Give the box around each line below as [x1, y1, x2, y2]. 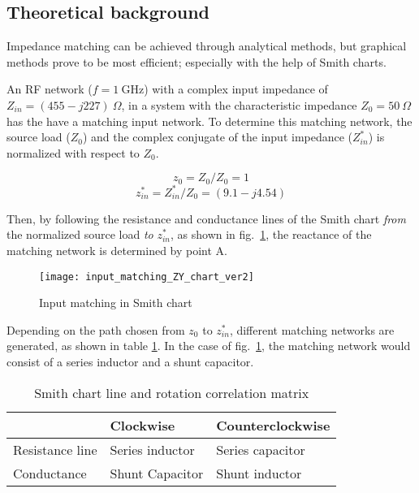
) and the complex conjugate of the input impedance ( [82, 128, 353, 145]
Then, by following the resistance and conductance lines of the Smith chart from [6, 210, 406, 227]
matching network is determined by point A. [6, 242, 227, 259]
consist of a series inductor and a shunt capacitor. [6, 353, 254, 370]
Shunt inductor [216, 463, 302, 482]
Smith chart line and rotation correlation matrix [34, 383, 309, 402]
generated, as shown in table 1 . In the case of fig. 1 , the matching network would [6, 337, 411, 354]
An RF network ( [6, 80, 93, 97]
